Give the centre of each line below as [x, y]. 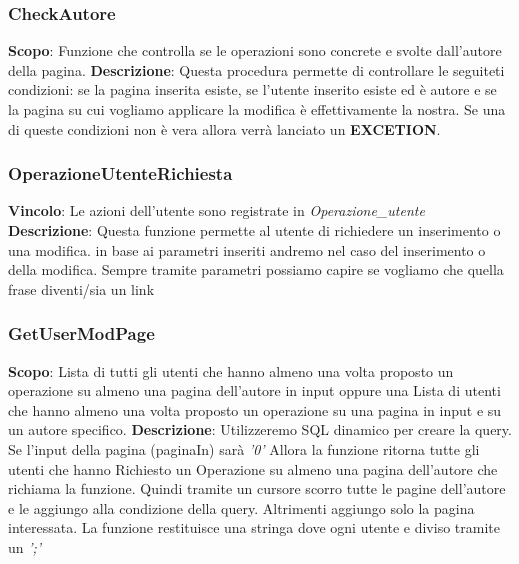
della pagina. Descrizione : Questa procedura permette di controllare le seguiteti [256, 69]
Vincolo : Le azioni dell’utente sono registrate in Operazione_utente [216, 210]
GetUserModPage [81, 333]
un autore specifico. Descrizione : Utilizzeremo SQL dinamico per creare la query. [260, 429]
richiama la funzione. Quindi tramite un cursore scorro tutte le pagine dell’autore [257, 488]
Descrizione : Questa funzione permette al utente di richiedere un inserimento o [254, 230]
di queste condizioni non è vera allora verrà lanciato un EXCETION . [224, 128]
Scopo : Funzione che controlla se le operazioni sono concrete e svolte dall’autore [255, 50]
